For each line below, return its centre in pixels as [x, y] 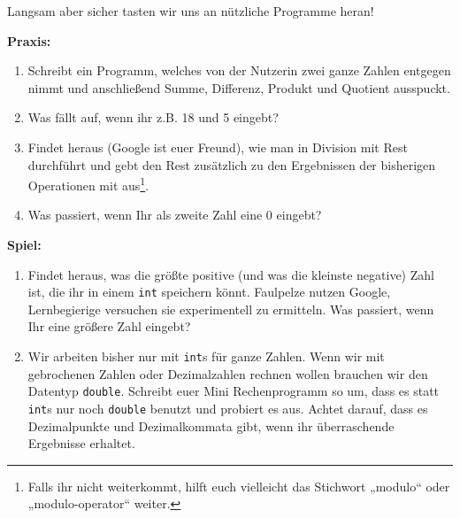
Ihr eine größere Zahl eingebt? [109, 326]
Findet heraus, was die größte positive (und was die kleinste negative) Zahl [231, 274]
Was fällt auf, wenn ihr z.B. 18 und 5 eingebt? [153, 117]
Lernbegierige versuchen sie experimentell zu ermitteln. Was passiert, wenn [231, 309]
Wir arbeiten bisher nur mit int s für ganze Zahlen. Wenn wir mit [206, 356]
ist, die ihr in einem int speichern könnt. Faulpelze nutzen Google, [209, 292]
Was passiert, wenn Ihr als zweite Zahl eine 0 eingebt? [175, 215]
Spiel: [24, 244]
